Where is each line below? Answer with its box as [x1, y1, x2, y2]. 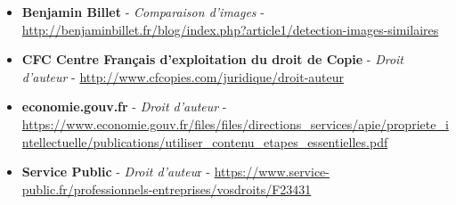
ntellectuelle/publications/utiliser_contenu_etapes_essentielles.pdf [21, 132, 388, 151]
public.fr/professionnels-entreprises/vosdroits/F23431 [21, 179, 312, 198]
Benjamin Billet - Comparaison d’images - [21, 3, 265, 20]
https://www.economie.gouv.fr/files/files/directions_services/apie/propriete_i [21, 114, 449, 133]
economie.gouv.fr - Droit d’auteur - [21, 97, 227, 116]
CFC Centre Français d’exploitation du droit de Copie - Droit [21, 50, 404, 69]
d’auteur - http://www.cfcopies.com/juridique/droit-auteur [21, 67, 345, 86]
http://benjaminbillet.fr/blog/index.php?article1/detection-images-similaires [21, 20, 439, 38]
